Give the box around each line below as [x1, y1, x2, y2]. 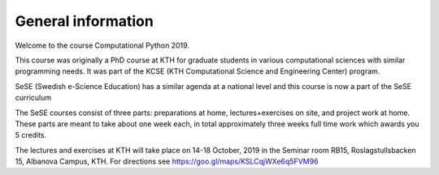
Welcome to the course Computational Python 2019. [15, 41, 190, 50]
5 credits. [15, 130, 47, 140]
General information [15, 12, 154, 30]
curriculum [15, 93, 52, 103]
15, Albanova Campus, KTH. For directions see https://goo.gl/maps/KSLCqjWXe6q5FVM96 [15, 156, 319, 166]
